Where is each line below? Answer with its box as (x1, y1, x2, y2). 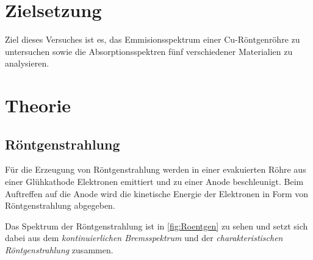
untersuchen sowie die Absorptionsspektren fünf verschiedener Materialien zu (5, 45, 293, 57)
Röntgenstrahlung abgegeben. (5, 199, 115, 212)
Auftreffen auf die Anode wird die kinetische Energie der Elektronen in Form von (5, 187, 309, 200)
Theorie (5, 93, 71, 118)
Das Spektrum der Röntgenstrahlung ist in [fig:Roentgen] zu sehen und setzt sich (5, 219, 308, 232)
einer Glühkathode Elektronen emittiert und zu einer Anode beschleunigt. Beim (5, 175, 304, 188)
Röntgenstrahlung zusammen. (5, 244, 113, 256)
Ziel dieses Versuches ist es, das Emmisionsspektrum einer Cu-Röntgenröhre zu (5, 33, 300, 46)
